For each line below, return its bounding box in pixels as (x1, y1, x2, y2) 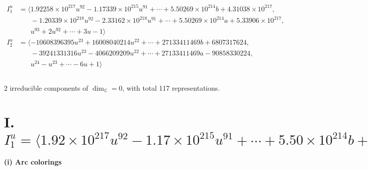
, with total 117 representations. (122, 82, 220, 93)
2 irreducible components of (4, 82, 89, 93)
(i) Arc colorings (4, 157, 62, 167)
